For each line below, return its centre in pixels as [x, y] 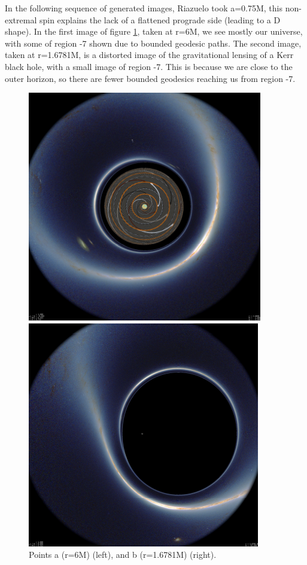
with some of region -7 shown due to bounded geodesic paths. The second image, [153, 43]
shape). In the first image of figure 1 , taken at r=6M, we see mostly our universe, [154, 31]
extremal [21, 19]
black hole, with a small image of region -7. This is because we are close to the [149, 66]
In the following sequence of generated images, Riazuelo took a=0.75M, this [144, 8]
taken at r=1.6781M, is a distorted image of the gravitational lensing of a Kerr [149, 55]
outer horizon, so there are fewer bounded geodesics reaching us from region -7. [150, 78]
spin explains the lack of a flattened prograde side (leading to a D [160, 19]
